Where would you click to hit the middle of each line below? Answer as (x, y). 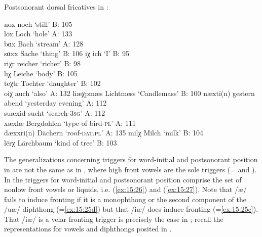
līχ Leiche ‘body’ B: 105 (41, 73)
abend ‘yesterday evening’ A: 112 (55, 103)
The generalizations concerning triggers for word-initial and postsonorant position (131, 159)
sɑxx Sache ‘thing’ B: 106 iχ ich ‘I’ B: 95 (67, 53)
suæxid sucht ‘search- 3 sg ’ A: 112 (55, 112)
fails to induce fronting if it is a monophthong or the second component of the (125, 199)
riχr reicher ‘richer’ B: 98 (42, 63)
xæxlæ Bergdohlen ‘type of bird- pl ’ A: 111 (70, 123)
